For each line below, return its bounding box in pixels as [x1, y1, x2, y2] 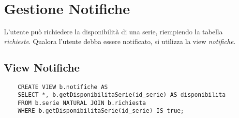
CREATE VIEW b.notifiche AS [17, 83, 108, 90]
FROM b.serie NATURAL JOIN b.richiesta [17, 99, 146, 106]
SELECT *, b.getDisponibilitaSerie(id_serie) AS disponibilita [17, 91, 226, 99]
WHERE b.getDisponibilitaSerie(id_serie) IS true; [17, 107, 184, 115]
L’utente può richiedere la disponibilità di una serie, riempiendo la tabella [4, 27, 223, 37]
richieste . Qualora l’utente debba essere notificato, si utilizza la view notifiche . [4, 36, 236, 46]
